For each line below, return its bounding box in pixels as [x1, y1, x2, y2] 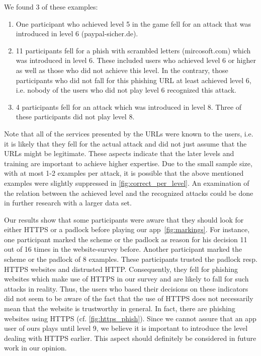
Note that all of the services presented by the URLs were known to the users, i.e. [4, 128, 253, 138]
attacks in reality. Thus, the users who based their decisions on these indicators [4, 283, 248, 294]
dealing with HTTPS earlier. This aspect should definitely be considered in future [4, 332, 256, 343]
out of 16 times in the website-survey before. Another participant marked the [4, 244, 242, 254]
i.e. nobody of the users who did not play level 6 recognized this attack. [16, 85, 236, 95]
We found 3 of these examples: [4, 2, 98, 12]
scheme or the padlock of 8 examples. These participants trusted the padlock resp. [4, 254, 257, 264]
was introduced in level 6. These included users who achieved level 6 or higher [16, 55, 256, 65]
